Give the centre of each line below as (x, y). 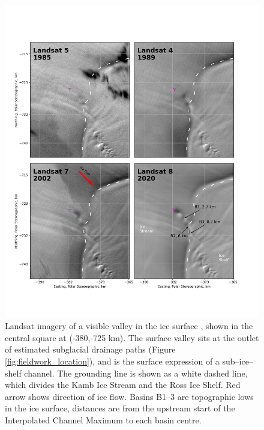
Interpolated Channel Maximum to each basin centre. (103, 419)
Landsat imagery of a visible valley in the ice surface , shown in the (129, 326)
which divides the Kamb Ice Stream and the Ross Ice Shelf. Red (123, 385)
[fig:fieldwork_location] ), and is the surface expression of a (112, 361)
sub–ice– (238, 361)
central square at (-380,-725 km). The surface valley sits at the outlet (132, 337)
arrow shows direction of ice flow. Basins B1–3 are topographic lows (129, 396)
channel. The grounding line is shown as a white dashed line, (136, 373)
